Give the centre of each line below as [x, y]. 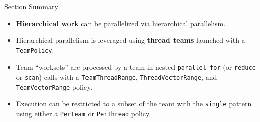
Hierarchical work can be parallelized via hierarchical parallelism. [121, 23]
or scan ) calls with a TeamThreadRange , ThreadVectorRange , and [116, 77]
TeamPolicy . [35, 50]
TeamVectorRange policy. [54, 86]
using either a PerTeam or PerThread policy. [83, 114]
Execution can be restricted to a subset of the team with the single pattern [134, 104]
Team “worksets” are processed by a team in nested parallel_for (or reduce [136, 67]
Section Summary [31, 6]
